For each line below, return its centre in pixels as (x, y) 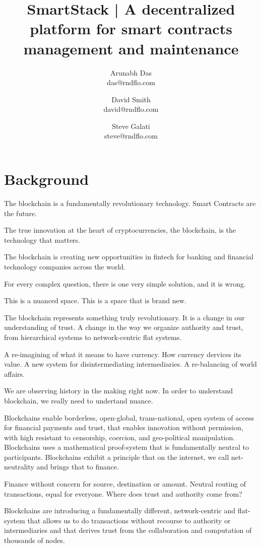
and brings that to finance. (78, 467)
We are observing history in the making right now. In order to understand (118, 391)
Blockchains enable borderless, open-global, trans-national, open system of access (129, 417)
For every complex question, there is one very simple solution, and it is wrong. (125, 283)
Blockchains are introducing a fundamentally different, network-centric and (120, 510)
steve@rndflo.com (131, 136)
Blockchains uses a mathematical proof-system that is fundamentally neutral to (127, 447)
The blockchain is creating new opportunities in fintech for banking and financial (129, 257)
